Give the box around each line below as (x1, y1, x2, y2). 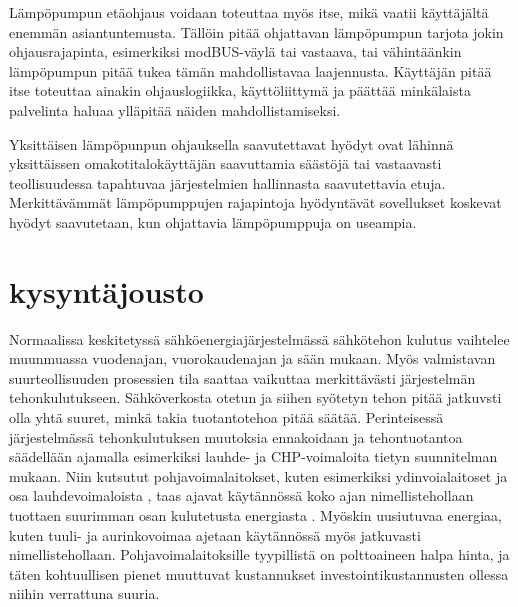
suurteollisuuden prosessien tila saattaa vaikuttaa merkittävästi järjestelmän (9, 367, 476, 388)
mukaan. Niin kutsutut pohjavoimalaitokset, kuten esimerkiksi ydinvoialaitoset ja (9, 465, 508, 486)
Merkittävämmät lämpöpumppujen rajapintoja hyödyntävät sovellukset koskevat (9, 192, 502, 213)
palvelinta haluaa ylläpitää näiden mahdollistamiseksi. (9, 99, 341, 120)
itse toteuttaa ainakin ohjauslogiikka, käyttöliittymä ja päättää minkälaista (9, 80, 471, 101)
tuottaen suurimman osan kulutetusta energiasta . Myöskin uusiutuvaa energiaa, (9, 505, 502, 525)
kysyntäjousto (9, 270, 204, 311)
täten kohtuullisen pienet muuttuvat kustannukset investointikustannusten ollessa (9, 563, 509, 584)
